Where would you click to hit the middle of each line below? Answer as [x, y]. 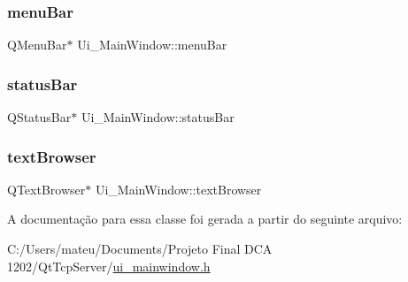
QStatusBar [39, 117]
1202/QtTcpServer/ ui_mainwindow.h [109, 266]
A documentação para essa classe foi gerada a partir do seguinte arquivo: [205, 219]
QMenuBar [37, 45]
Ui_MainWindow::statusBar [158, 117]
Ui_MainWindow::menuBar [152, 45]
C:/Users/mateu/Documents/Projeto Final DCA [140, 249]
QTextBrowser [46, 189]
